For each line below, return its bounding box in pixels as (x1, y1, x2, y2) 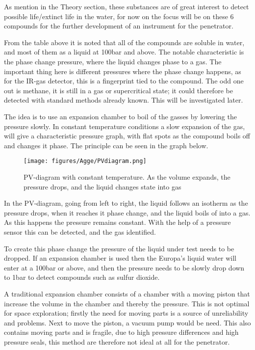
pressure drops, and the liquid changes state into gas (24, 181, 181, 191)
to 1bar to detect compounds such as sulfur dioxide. (4, 272, 160, 282)
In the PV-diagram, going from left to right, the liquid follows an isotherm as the (4, 198, 248, 208)
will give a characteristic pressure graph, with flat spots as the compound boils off (4, 131, 250, 141)
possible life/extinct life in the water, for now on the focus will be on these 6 (4, 11, 234, 21)
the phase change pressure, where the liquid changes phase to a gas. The (4, 56, 222, 66)
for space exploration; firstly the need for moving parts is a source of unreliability (4, 308, 249, 318)
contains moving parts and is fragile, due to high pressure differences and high (4, 327, 239, 337)
